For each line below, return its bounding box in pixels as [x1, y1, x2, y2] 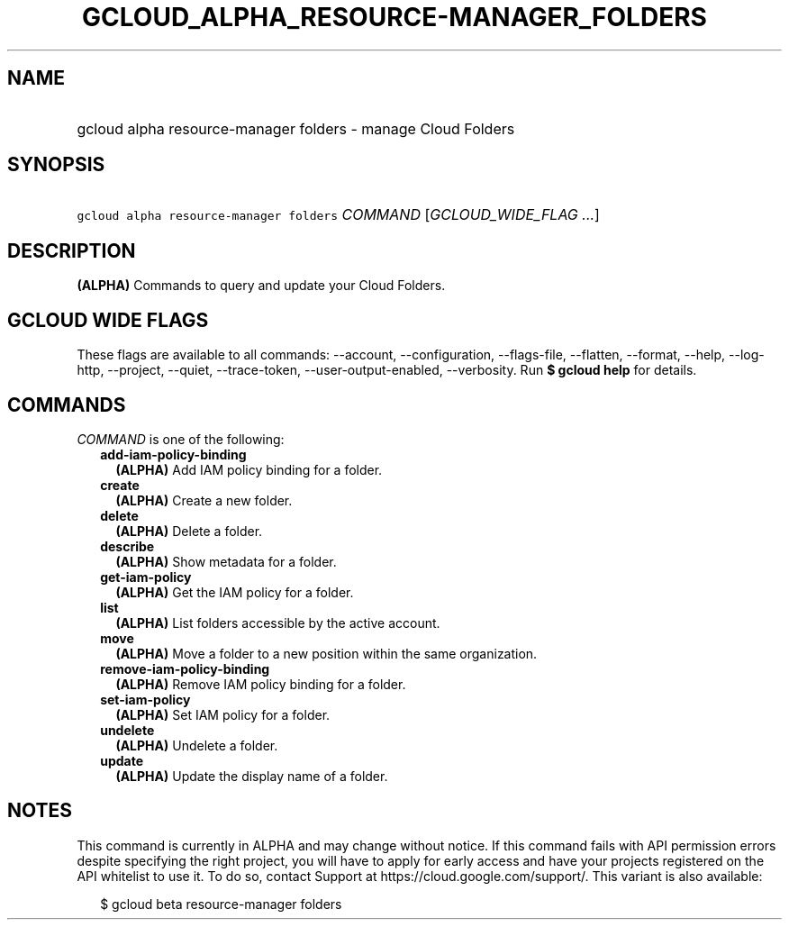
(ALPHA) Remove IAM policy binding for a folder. [115, 676, 406, 692]
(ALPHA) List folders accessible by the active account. [115, 614, 440, 631]
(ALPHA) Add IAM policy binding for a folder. [115, 461, 383, 477]
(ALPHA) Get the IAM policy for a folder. [115, 584, 354, 600]
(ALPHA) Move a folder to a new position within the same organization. [115, 645, 538, 661]
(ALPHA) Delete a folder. [115, 523, 263, 539]
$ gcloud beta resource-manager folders [100, 895, 342, 912]
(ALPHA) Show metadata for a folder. [115, 553, 337, 569]
